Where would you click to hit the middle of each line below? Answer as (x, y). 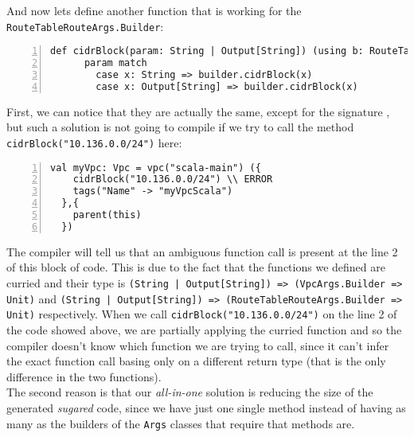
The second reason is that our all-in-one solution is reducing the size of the (190, 392)
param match (115, 63)
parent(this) (107, 215)
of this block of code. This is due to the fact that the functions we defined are (196, 267)
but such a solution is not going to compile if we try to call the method (180, 127)
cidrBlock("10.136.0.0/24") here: (94, 142)
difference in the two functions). (84, 376)
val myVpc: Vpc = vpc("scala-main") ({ (156, 168)
